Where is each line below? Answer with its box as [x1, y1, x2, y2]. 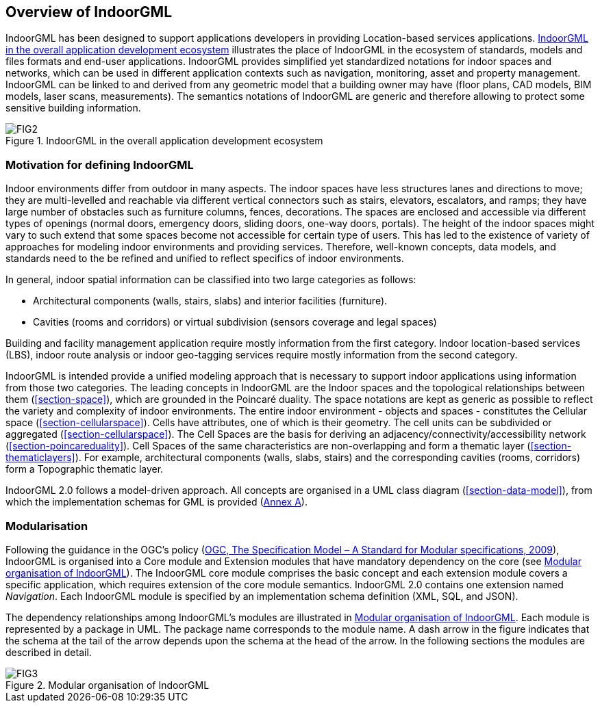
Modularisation [5, 519, 88, 533]
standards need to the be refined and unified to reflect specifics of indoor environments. [5, 252, 404, 265]
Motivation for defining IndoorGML [5, 157, 194, 172]
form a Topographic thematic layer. [5, 463, 164, 475]
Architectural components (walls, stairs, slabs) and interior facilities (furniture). [33, 295, 388, 307]
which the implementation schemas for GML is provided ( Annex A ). [5, 496, 308, 508]
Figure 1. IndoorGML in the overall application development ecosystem [5, 135, 323, 147]
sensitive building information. [5, 102, 141, 114]
